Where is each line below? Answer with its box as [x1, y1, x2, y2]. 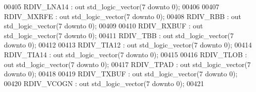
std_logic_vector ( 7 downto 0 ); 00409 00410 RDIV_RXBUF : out [4, 21, 203, 31]
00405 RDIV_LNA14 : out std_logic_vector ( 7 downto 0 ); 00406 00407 [4, 1, 219, 11]
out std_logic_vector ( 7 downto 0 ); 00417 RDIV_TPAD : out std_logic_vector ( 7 [4, 59, 251, 69]
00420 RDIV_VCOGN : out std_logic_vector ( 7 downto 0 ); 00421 [4, 78, 204, 88]
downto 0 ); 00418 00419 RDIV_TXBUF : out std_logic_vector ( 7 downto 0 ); [4, 69, 238, 79]
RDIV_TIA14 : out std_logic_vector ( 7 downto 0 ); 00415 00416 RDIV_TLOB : [4, 49, 247, 59]
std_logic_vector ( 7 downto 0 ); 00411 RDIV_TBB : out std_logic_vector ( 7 [4, 30, 234, 40]
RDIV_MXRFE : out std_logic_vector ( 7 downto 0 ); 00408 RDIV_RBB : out [4, 11, 242, 21]
